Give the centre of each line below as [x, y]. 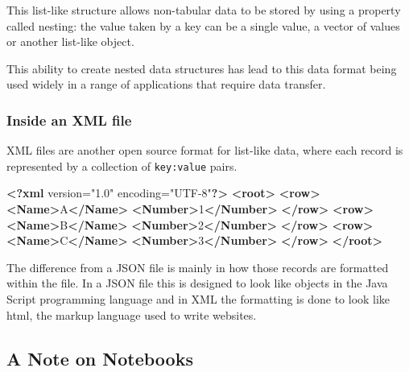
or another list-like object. [70, 41]
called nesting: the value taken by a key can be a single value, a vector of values [203, 25]
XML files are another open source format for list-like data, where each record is [205, 150]
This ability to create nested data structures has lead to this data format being [202, 68]
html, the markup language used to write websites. [132, 314]
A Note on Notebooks [100, 358]
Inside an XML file [69, 120]
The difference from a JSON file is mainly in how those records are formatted [198, 267]
